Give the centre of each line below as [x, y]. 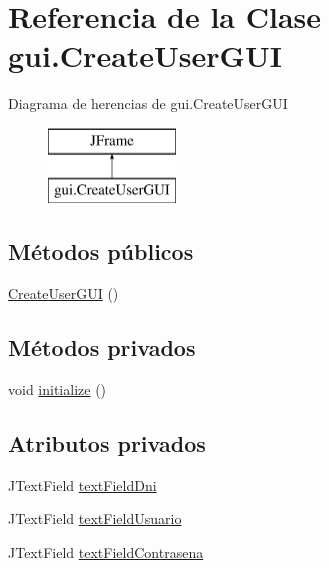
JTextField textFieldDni [82, 484]
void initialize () [57, 389]
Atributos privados [107, 443]
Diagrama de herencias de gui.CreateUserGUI [148, 103]
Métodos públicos [101, 251]
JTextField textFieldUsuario [95, 518]
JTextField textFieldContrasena [106, 552]
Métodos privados [102, 347]
